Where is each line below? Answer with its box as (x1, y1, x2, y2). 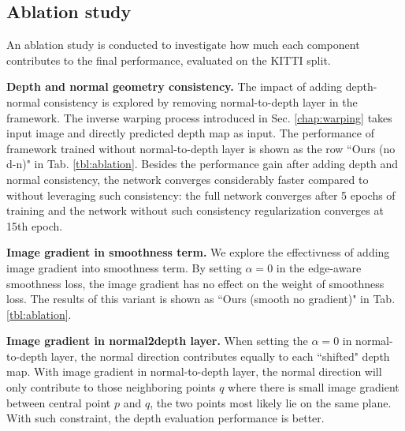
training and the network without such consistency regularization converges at (6, 202, 384, 219)
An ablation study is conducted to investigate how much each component (6, 36, 360, 53)
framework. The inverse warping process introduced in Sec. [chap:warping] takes (6, 109, 392, 126)
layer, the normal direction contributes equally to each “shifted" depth (50, 347, 390, 364)
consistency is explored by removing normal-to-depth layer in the (43, 93, 358, 110)
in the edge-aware (276, 259, 362, 275)
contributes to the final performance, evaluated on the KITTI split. (6, 51, 331, 68)
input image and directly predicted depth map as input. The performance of (6, 125, 374, 141)
